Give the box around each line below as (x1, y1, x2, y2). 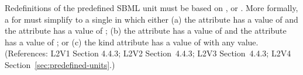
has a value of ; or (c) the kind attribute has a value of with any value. (5, 35, 259, 48)
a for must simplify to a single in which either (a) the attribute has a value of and (5, 13, 298, 25)
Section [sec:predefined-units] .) (5, 58, 115, 70)
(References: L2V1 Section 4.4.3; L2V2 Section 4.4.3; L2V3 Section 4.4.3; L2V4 (5, 47, 291, 59)
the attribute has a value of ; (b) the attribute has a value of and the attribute (5, 24, 287, 37)
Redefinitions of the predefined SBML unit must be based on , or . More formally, (5, 2, 298, 13)
